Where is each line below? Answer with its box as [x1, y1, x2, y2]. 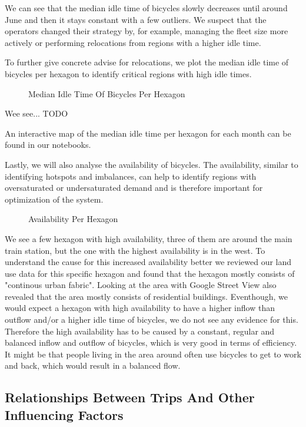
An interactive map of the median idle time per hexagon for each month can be [5, 127, 291, 139]
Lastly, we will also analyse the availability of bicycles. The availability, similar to [5, 158, 298, 170]
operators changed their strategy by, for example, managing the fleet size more [5, 25, 288, 37]
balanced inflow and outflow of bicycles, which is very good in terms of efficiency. [5, 336, 297, 349]
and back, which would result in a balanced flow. [5, 359, 181, 372]
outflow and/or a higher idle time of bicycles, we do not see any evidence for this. [5, 313, 298, 326]
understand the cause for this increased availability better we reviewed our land [5, 256, 292, 268]
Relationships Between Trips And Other [5, 388, 255, 406]
